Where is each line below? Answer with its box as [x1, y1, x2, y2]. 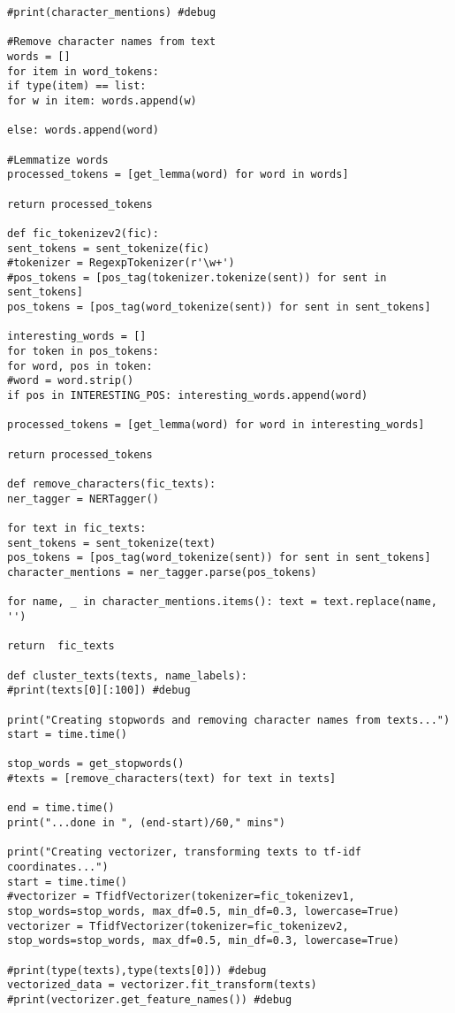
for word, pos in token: [7, 359, 153, 372]
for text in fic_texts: [7, 521, 147, 534]
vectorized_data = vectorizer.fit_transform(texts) [7, 978, 317, 992]
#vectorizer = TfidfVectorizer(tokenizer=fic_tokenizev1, [7, 890, 355, 903]
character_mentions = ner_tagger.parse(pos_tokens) [7, 565, 317, 579]
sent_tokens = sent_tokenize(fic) [7, 242, 210, 255]
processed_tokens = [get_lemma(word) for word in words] [7, 168, 349, 181]
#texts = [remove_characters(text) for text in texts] [7, 772, 337, 786]
